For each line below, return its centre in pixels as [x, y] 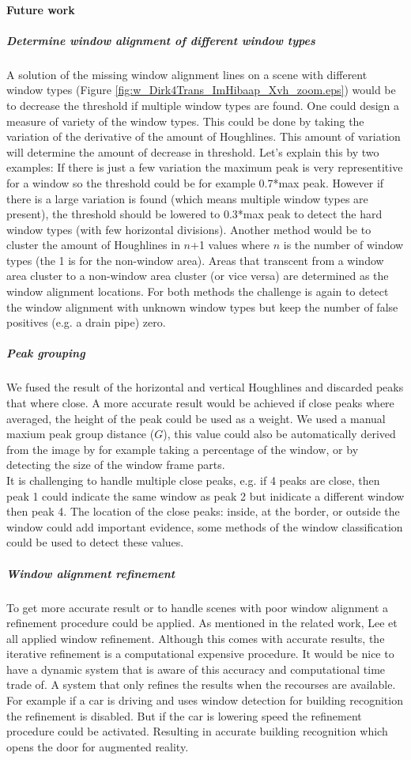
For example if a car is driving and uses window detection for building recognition [205, 700]
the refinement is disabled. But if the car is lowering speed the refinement [184, 715]
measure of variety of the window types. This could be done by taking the [185, 121]
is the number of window [343, 245]
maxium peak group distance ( [81, 434]
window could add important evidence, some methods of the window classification [205, 526]
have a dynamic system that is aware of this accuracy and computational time [196, 669]
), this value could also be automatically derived [279, 434]
